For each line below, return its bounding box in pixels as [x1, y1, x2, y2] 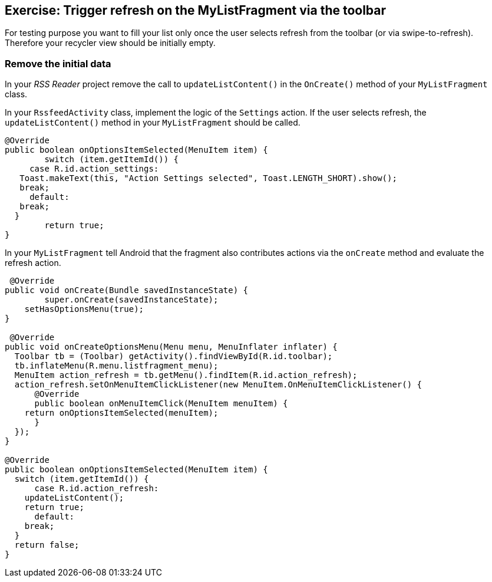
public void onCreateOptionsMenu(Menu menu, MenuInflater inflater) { [5, 342, 338, 352]
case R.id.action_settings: [29, 164, 159, 174]
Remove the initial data [5, 57, 111, 70]
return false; [14, 540, 80, 550]
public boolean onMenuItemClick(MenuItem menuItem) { [34, 399, 288, 409]
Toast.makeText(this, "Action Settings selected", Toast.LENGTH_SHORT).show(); [19, 173, 397, 183]
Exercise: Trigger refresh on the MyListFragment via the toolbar [5, 3, 387, 18]
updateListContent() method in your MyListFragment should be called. [5, 117, 301, 128]
